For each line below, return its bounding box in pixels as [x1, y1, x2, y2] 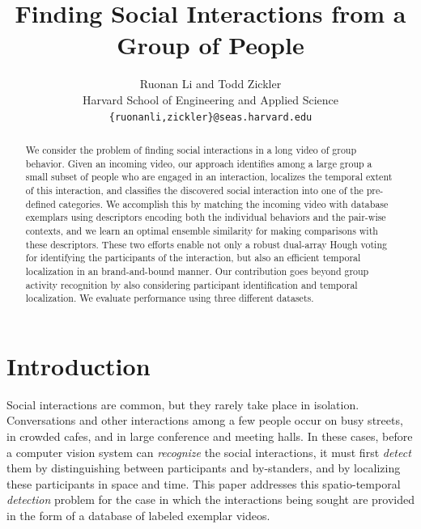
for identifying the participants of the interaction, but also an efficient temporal [25, 251, 361, 264]
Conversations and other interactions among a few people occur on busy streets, [6, 412, 403, 429]
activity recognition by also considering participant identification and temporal [25, 277, 358, 291]
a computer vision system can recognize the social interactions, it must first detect [6, 443, 411, 460]
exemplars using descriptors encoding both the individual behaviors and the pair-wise [25, 210, 386, 224]
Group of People [117, 28, 304, 61]
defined [25, 197, 56, 210]
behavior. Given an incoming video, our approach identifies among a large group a [25, 156, 372, 170]
